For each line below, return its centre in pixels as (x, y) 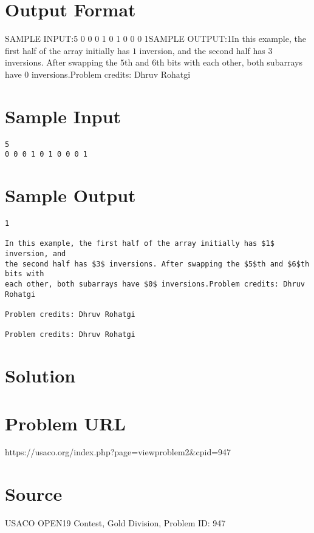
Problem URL (65, 423)
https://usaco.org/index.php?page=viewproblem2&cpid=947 (118, 452)
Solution (40, 375)
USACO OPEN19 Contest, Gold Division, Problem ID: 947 (115, 523)
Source (34, 494)
